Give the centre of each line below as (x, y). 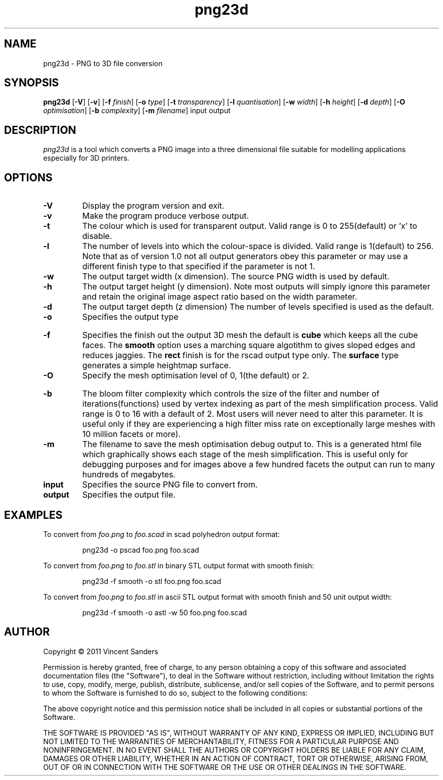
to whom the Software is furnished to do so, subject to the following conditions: (175, 693)
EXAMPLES (33, 515)
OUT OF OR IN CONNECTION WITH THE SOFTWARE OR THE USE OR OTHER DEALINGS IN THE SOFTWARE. (225, 767)
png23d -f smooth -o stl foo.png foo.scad (152, 581)
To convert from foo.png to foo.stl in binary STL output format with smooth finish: (179, 565)
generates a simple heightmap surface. (157, 365)
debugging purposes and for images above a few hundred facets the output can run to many (259, 465)
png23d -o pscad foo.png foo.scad (141, 550)
